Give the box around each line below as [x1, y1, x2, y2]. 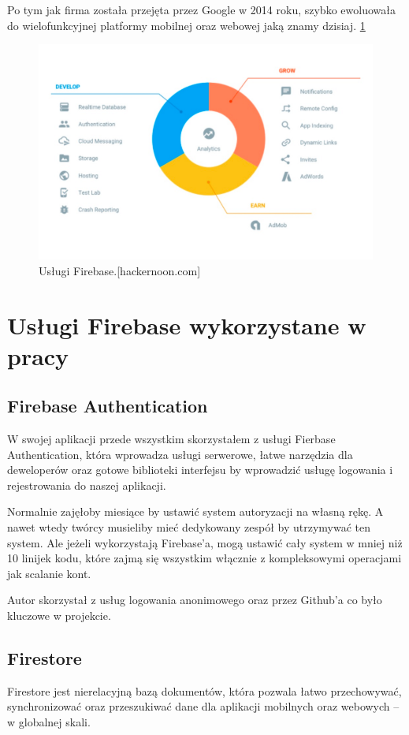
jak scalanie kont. [7, 565, 91, 581]
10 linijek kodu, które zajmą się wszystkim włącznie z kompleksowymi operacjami [7, 550, 402, 566]
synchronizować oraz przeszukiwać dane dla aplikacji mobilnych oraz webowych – [7, 698, 400, 714]
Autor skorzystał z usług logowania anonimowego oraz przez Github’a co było [7, 591, 382, 608]
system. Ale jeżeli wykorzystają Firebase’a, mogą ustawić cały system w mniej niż [7, 534, 403, 550]
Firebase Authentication [7, 394, 208, 418]
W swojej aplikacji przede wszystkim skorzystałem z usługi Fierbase [7, 431, 336, 447]
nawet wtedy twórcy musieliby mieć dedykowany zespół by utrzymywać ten [7, 519, 371, 535]
